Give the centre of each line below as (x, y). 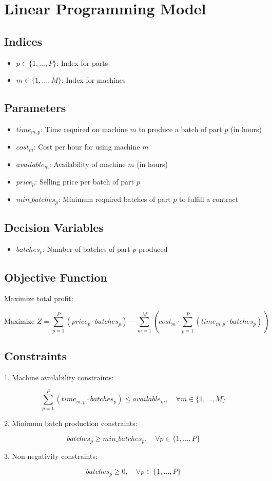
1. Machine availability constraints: (59, 377)
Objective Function (56, 277)
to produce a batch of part (180, 129)
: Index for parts (82, 62)
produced (153, 248)
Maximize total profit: (39, 298)
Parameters (35, 108)
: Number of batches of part (86, 248)
